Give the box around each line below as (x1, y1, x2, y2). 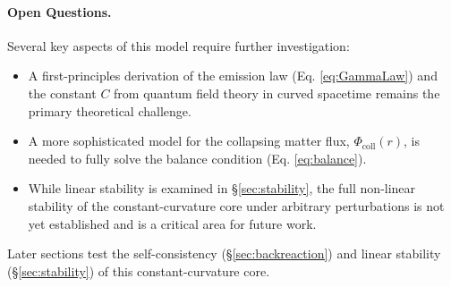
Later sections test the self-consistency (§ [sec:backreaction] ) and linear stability (7, 244, 441, 263)
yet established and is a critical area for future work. (28, 214, 317, 232)
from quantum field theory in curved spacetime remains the (114, 83, 440, 102)
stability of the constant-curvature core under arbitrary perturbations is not (28, 196, 445, 215)
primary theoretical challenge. (28, 101, 191, 120)
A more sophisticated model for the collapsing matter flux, (28, 131, 350, 150)
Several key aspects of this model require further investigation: (7, 36, 350, 55)
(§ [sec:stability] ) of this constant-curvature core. (7, 261, 270, 280)
